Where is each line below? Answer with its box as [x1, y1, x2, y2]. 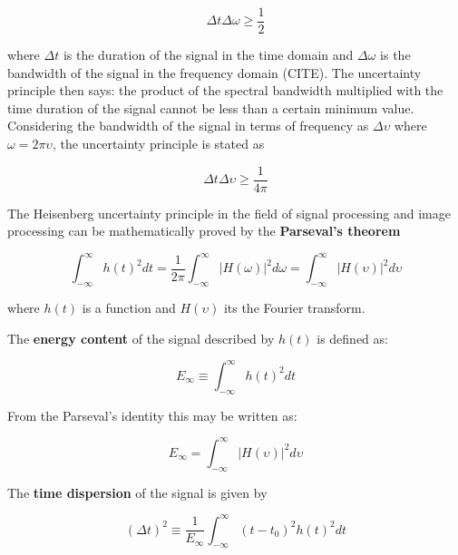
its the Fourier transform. [223, 298, 365, 317]
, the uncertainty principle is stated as [52, 134, 265, 153]
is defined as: [317, 328, 388, 347]
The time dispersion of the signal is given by [7, 482, 268, 501]
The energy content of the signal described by [7, 328, 275, 347]
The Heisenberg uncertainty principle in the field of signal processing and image [7, 203, 451, 222]
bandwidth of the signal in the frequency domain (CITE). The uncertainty [7, 63, 422, 82]
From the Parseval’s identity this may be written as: [7, 405, 297, 424]
